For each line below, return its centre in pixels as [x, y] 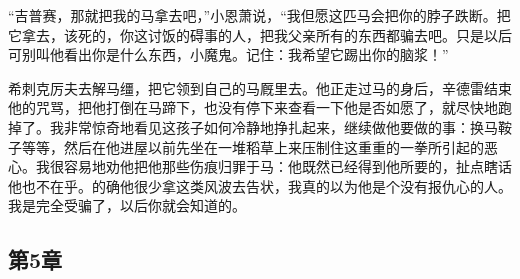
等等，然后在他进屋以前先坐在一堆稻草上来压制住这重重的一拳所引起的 [252, 146]
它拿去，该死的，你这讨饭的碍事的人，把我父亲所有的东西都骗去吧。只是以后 [260, 34]
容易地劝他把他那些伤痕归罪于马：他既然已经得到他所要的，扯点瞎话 [287, 166]
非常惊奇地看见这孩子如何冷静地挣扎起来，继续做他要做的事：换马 [280, 126]
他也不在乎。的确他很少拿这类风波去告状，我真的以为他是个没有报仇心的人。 [260, 185]
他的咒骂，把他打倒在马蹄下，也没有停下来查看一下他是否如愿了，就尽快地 [253, 107]
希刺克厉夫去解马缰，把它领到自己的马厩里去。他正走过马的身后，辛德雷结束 [260, 87]
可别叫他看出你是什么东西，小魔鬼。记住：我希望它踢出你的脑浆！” [228, 54]
